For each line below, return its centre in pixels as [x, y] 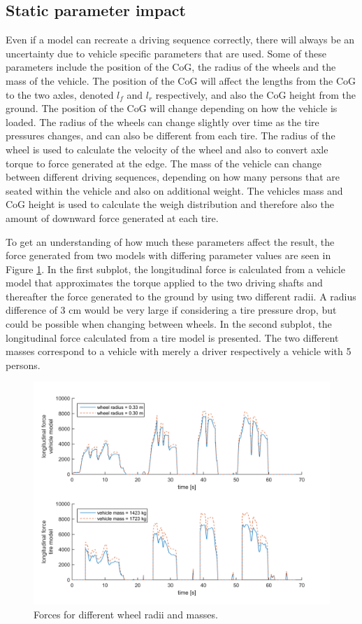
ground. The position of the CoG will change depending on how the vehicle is [172, 108]
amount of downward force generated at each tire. [112, 217]
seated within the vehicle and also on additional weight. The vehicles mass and [174, 190]
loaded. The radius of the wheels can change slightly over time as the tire [162, 122]
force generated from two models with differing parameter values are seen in [168, 255]
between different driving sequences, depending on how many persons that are [173, 177]
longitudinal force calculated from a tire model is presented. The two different [172, 337]
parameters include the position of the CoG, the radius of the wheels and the [171, 67]
